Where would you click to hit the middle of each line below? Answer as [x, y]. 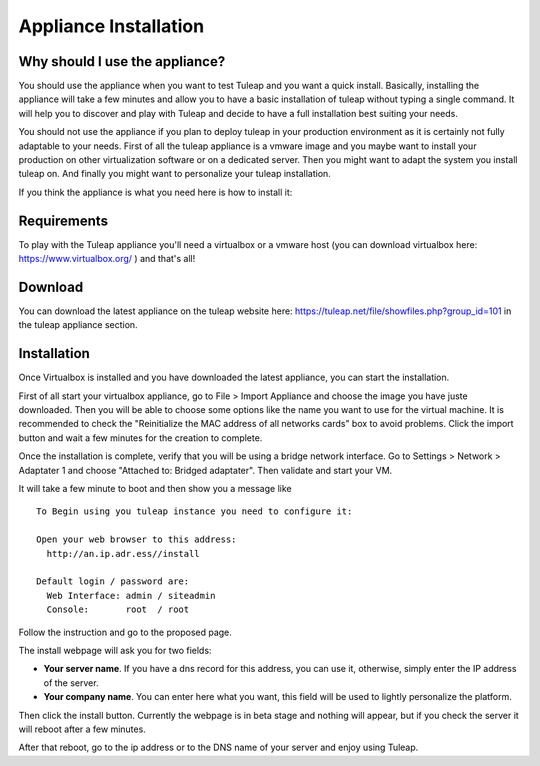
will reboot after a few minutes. [82, 729]
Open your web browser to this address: [136, 539]
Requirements [63, 220]
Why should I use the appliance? [122, 61]
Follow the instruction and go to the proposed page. [125, 632]
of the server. [71, 682]
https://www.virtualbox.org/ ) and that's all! [107, 259]
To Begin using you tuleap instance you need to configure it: [194, 511]
